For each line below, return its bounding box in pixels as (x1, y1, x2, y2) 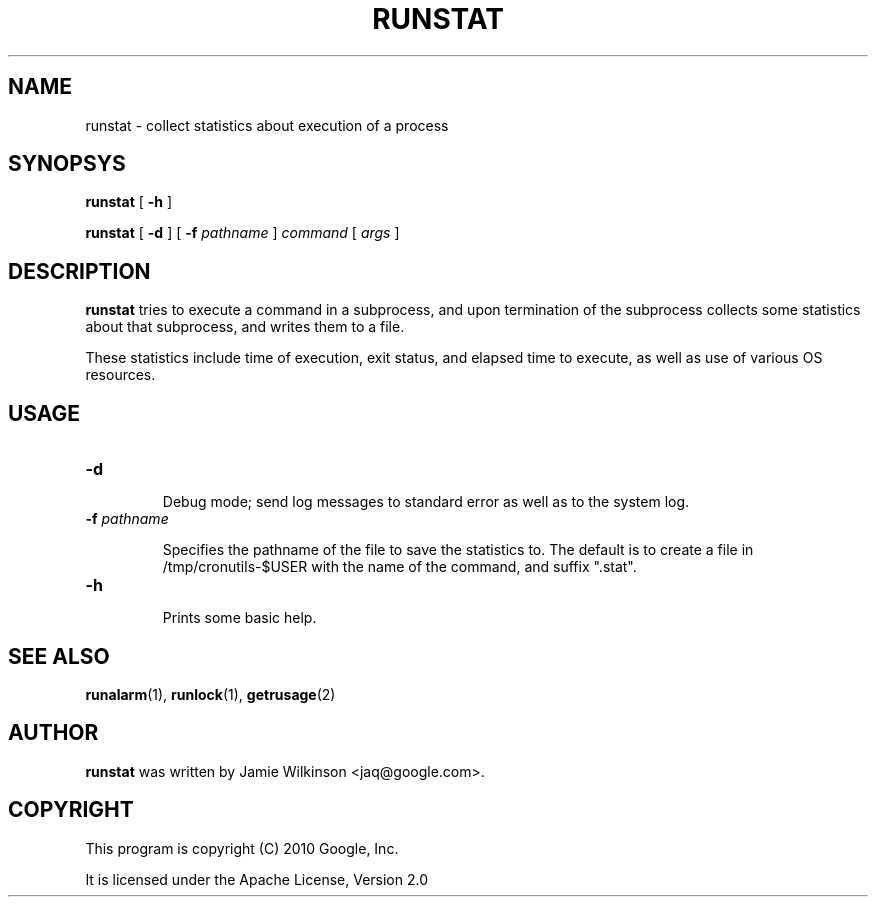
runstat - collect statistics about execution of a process (85, 116, 449, 134)
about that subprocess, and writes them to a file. (85, 318, 405, 336)
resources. (85, 366, 156, 384)
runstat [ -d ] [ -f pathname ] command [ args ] (85, 224, 400, 242)
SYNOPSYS (8, 151, 126, 177)
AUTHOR (8, 720, 99, 746)
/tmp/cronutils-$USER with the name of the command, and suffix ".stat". (162, 558, 637, 576)
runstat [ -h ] (85, 193, 173, 211)
